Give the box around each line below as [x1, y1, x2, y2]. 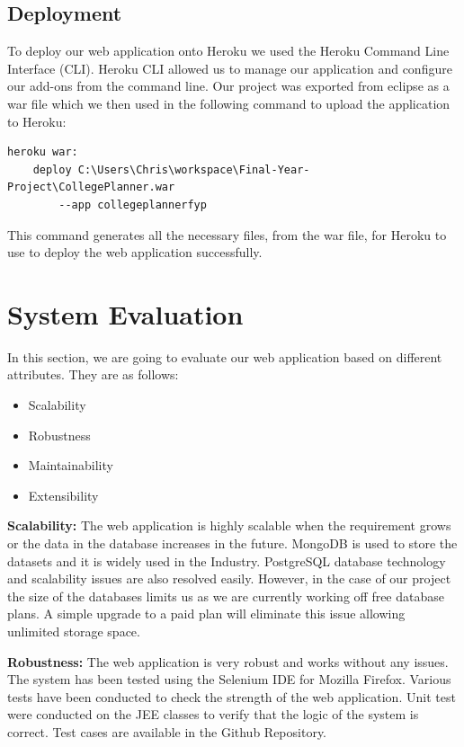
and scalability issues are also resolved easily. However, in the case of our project [7, 569, 451, 588]
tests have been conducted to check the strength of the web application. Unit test [7, 687, 456, 706]
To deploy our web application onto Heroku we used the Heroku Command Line [7, 41, 450, 60]
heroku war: [7, 146, 78, 159]
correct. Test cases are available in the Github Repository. [7, 722, 327, 741]
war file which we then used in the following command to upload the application [7, 93, 451, 112]
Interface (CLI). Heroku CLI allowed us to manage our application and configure [7, 58, 452, 77]
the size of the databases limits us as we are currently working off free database [7, 586, 444, 605]
